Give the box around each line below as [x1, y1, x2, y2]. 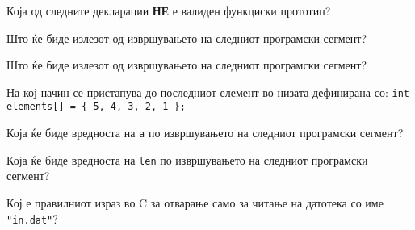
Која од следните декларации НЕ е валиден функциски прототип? [6, 2, 331, 19]
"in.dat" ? [6, 210, 58, 227]
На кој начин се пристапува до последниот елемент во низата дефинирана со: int [6, 83, 409, 100]
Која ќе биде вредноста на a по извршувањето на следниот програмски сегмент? [6, 124, 404, 141]
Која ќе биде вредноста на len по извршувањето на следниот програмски [6, 151, 368, 168]
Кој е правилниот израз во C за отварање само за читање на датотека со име [6, 194, 384, 211]
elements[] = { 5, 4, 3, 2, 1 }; [6, 101, 186, 113]
